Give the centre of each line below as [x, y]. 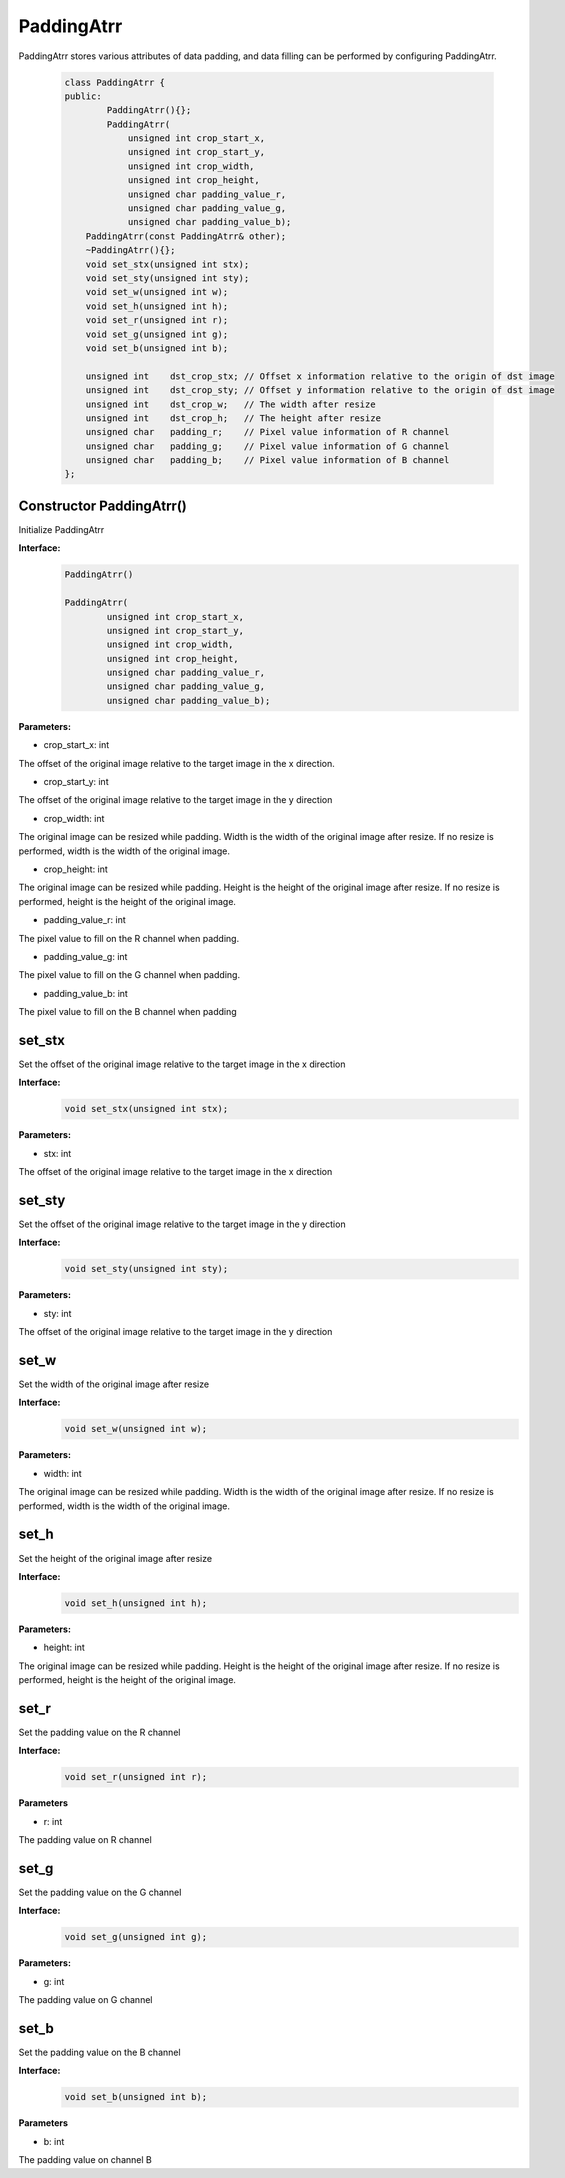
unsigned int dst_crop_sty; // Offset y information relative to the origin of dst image [320, 390]
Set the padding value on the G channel [100, 1892]
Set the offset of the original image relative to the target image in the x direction [182, 1064]
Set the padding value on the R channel [99, 1732]
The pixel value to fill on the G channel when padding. [129, 975]
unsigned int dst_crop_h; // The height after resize [233, 418]
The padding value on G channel [85, 2000]
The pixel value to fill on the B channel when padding [127, 1012]
